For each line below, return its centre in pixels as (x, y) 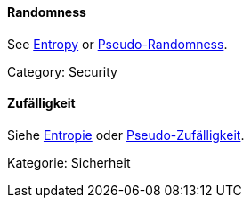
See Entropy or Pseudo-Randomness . (117, 44)
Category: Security (62, 71)
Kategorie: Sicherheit (69, 162)
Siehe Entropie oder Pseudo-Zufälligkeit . (126, 135)
